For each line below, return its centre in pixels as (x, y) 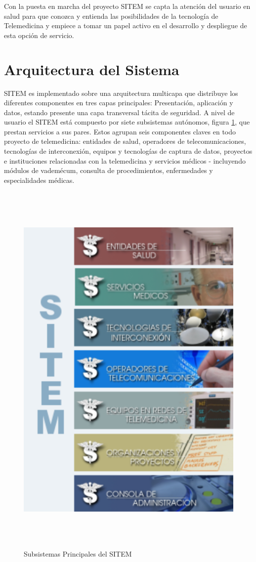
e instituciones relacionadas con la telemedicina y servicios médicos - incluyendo (125, 160)
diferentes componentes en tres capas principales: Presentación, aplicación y (119, 103)
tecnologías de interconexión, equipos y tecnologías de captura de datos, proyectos (128, 151)
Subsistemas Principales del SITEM (78, 554)
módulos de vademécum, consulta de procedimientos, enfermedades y (108, 170)
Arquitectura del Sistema (92, 69)
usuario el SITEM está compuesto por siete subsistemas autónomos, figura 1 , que (127, 122)
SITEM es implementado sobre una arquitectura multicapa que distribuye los (121, 93)
